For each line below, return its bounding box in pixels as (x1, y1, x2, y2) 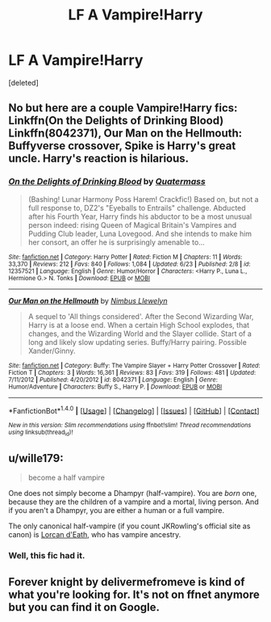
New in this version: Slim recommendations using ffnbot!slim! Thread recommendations (8, 422, 252, 430)
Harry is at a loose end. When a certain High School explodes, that (27, 320, 250, 330)
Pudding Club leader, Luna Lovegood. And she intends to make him (27, 229, 252, 238)
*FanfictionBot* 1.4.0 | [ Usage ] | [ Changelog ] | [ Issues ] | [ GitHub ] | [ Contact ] (8, 404, 260, 415)
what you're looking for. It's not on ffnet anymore (8, 587, 260, 601)
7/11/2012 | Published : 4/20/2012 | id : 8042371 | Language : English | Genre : (8, 376, 218, 384)
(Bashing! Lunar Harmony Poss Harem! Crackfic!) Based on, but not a (27, 194, 260, 204)
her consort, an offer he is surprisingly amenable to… (27, 237, 206, 247)
